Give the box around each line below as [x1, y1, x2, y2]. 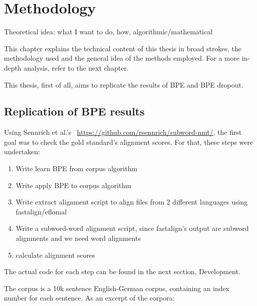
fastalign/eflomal [15, 206, 67, 216]
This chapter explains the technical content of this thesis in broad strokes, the [4, 43, 242, 53]
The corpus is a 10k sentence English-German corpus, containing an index [4, 283, 230, 293]
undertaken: [4, 146, 40, 157]
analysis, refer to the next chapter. [23, 62, 129, 73]
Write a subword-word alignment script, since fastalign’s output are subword [15, 223, 249, 233]
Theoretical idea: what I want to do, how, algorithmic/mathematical [4, 26, 213, 37]
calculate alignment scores [15, 249, 95, 260]
